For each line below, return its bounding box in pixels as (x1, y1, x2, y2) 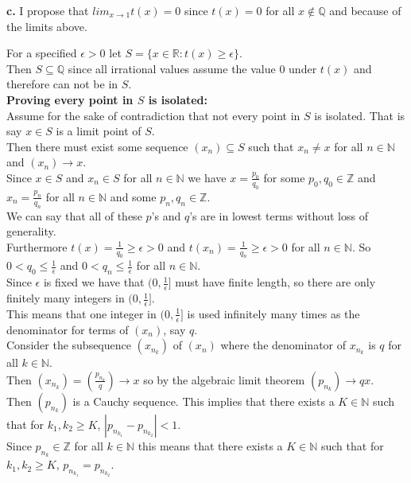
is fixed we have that (43, 274, 145, 290)
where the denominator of (220, 337, 347, 353)
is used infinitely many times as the (187, 305, 360, 321)
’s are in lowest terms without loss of (189, 207, 368, 224)
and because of (329, 2, 401, 18)
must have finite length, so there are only (175, 274, 376, 290)
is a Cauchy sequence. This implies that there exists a (72, 392, 335, 409)
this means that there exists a (138, 437, 283, 454)
